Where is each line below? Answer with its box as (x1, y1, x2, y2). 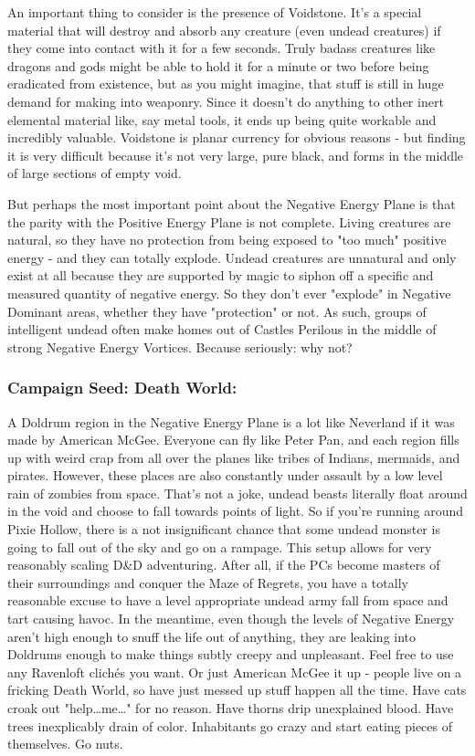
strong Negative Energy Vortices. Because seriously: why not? (7, 337, 353, 356)
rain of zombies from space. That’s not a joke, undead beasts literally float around (7, 483, 468, 502)
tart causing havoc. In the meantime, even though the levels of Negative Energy (7, 609, 455, 628)
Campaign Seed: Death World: (7, 376, 237, 399)
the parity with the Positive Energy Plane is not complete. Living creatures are (7, 212, 451, 231)
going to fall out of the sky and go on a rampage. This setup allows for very (7, 537, 432, 556)
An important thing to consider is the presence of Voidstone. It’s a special (7, 3, 422, 21)
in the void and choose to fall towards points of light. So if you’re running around (7, 501, 464, 520)
